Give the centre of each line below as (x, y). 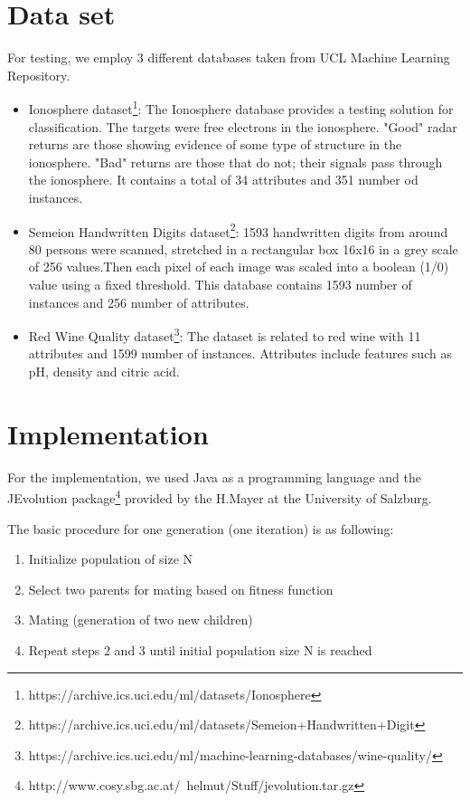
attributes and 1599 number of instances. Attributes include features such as (240, 353)
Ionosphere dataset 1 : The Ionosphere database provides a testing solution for (241, 107)
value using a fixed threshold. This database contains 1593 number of (220, 284)
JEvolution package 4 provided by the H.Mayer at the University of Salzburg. (220, 496)
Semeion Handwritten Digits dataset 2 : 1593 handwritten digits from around (238, 230)
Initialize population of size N (111, 559)
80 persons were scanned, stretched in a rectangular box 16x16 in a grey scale (243, 248)
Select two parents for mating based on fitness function (181, 589)
